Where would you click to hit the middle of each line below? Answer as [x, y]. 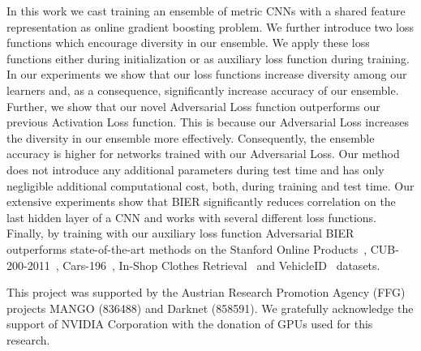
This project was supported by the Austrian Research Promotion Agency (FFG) [206, 292]
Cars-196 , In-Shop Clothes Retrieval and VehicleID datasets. [221, 265]
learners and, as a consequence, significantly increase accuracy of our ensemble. [203, 90]
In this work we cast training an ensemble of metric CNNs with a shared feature [206, 11]
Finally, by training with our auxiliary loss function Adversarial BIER [180, 233]
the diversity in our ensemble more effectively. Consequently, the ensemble [191, 137]
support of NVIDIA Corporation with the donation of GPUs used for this [190, 324]
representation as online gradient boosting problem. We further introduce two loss [210, 26]
